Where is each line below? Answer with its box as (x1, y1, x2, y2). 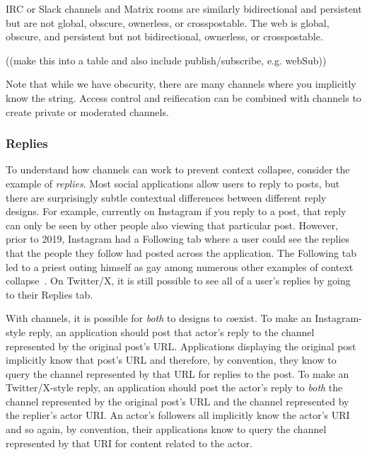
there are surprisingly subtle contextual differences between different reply (6, 190, 327, 205)
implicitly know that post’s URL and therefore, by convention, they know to (6, 352, 337, 367)
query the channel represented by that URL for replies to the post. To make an (6, 366, 349, 381)
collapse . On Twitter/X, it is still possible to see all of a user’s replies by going (6, 273, 351, 288)
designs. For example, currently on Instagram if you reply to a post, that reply (6, 204, 346, 219)
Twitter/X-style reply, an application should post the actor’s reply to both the (6, 380, 343, 395)
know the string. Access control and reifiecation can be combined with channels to (6, 90, 361, 105)
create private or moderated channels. (6, 104, 169, 119)
